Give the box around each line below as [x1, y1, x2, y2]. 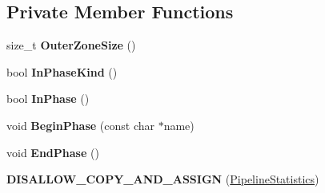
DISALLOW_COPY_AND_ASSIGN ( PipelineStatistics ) [6, 171, 319, 187]
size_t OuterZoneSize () [6, 37, 136, 53]
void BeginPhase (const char [6, 116, 154, 133]
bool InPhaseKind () [6, 63, 118, 80]
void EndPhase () [6, 144, 99, 160]
